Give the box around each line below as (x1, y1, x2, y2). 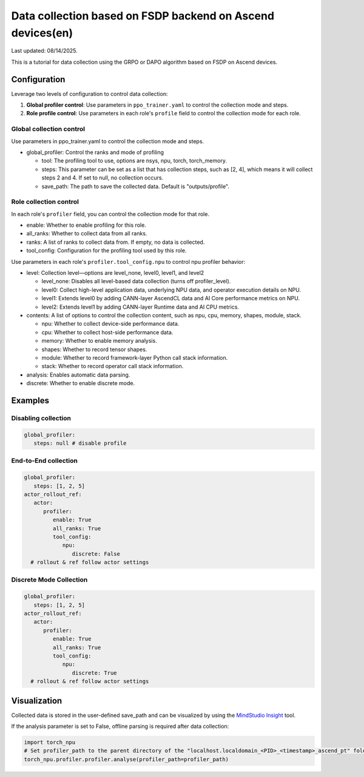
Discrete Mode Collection (11, 576, 88, 584)
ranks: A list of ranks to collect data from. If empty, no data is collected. (26, 238, 205, 246)
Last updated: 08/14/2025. (11, 47, 78, 55)
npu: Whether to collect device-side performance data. (41, 320, 180, 328)
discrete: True (72, 669, 118, 676)
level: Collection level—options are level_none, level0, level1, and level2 (26, 269, 204, 276)
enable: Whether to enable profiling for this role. (26, 221, 147, 229)
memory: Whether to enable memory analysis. (41, 337, 157, 345)
